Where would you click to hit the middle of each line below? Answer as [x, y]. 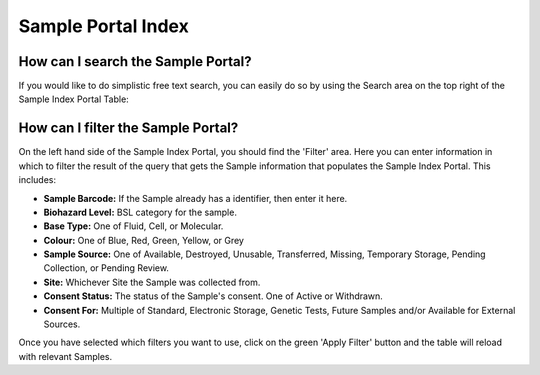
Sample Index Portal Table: [73, 99]
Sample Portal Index [103, 26]
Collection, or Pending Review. [106, 268]
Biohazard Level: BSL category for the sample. [140, 212]
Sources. [62, 324]
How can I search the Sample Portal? [135, 61]
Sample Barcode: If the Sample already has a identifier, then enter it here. [195, 198]
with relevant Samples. [65, 356]
